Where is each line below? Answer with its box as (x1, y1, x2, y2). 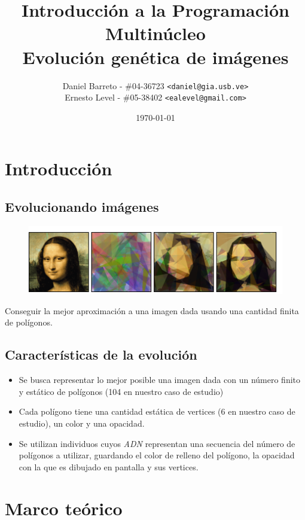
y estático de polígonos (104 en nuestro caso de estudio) (19, 385, 224, 397)
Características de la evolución (5, 345, 197, 364)
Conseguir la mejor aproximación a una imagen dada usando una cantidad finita (5, 304, 299, 317)
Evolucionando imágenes (5, 197, 159, 215)
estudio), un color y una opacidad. (19, 416, 145, 429)
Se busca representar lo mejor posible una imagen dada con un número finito (19, 373, 301, 386)
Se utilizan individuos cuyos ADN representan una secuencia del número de (19, 437, 295, 449)
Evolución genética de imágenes (22, 44, 289, 69)
